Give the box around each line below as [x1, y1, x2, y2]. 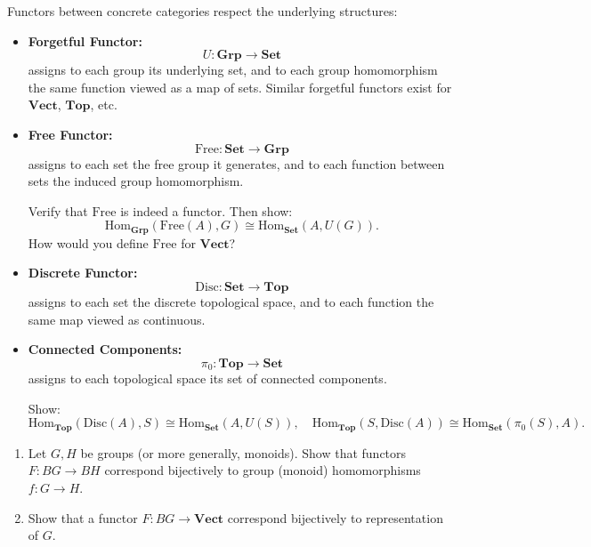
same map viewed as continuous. [28, 310, 206, 328]
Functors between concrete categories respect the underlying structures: [7, 2, 398, 20]
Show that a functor [28, 508, 138, 527]
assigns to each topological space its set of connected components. [28, 369, 387, 388]
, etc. [90, 95, 117, 114]
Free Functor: [28, 125, 113, 143]
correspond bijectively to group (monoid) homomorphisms [104, 461, 421, 479]
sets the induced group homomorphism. [28, 172, 244, 190]
